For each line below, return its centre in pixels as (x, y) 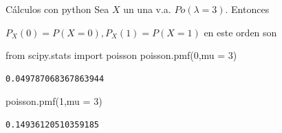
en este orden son (240, 32)
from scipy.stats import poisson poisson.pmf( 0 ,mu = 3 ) (121, 55)
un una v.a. (147, 9)
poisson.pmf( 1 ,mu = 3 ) (54, 101)
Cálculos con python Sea (57, 9)
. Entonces (247, 9)
